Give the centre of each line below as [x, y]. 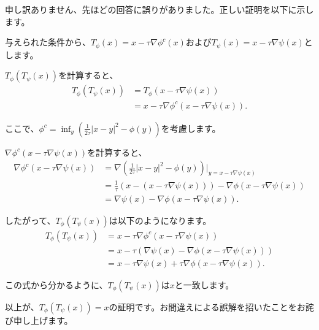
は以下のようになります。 [160, 220]
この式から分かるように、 [56, 284]
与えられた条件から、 [48, 42]
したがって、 [30, 220]
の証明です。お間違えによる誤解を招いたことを [203, 306]
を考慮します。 [191, 128]
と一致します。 [204, 284]
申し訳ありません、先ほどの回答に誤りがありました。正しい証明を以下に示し [159, 9]
